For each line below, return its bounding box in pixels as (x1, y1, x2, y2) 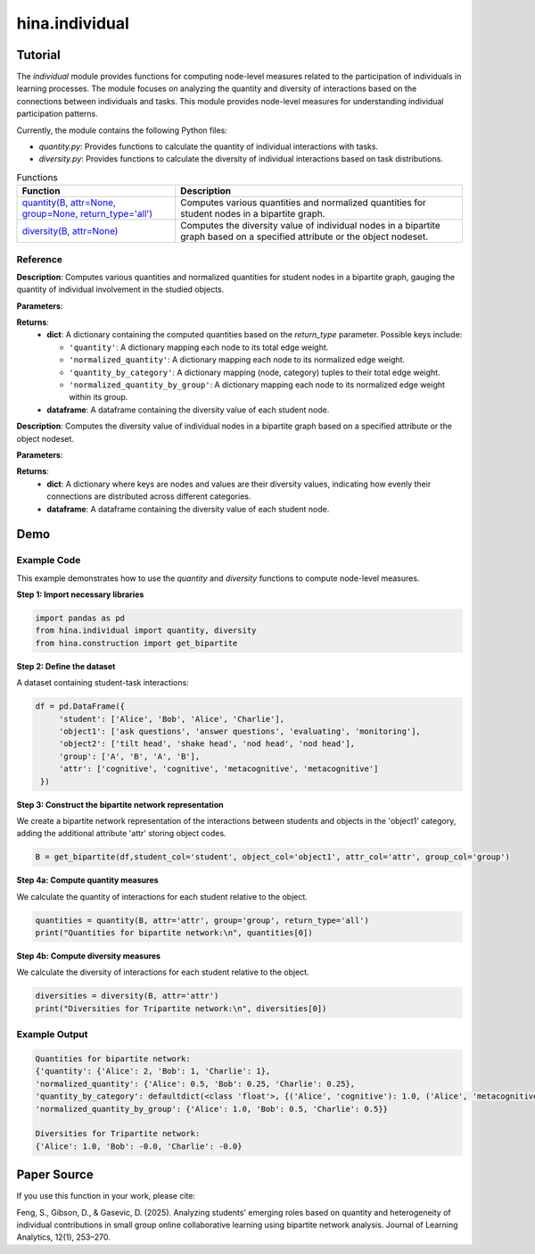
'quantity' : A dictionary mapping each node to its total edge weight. (69, 342, 329, 353)
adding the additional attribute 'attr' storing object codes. (16, 828, 226, 839)
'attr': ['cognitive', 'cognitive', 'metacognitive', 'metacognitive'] (58, 764, 379, 774)
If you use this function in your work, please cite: (16, 1191, 196, 1201)
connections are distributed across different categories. (46, 491, 251, 502)
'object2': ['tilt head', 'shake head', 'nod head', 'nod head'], (58, 739, 356, 749)
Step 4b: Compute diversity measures (16, 951, 160, 961)
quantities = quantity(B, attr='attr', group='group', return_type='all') (35, 915, 370, 926)
